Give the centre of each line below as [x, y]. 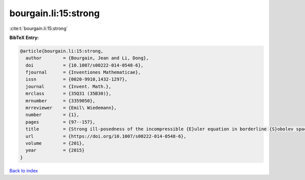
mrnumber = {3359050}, [60, 101]
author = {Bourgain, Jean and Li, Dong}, [87, 58]
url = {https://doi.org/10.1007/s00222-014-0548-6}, [106, 136]
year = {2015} [55, 150]
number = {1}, [53, 115]
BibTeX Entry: [24, 38]
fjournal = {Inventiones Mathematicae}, [83, 73]
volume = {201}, [55, 143]
